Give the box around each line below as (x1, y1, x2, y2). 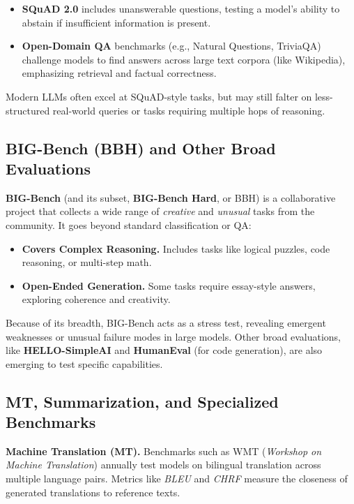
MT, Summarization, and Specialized (6, 390, 279, 412)
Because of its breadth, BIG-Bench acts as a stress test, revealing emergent (6, 315, 326, 329)
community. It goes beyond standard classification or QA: (6, 217, 252, 232)
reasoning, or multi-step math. (22, 255, 152, 269)
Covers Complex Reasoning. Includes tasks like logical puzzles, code (22, 241, 330, 255)
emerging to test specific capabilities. (6, 356, 163, 371)
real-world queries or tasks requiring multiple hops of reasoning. (52, 103, 325, 117)
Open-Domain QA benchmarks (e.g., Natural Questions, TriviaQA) (22, 38, 321, 53)
